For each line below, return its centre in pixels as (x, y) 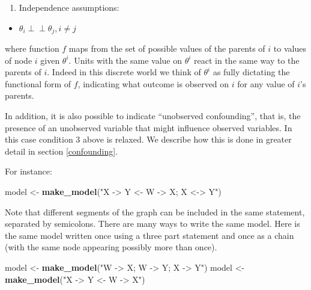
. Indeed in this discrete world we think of (124, 72)
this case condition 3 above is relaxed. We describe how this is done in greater (148, 139)
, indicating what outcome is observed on (153, 83)
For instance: (29, 171)
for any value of (266, 83)
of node (19, 60)
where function (32, 48)
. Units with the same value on (125, 60)
